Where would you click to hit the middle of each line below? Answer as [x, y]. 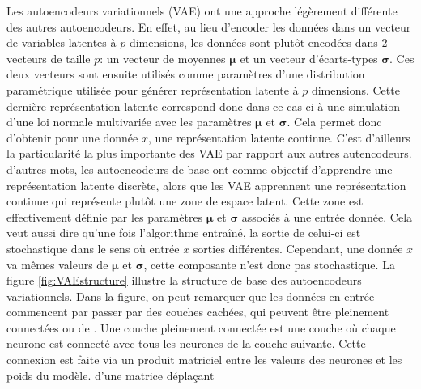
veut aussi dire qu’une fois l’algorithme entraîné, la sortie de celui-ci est [184, 233]
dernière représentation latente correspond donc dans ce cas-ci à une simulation [203, 106]
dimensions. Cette [355, 89]
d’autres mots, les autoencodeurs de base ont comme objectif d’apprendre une [200, 169]
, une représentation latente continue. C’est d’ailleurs [279, 137]
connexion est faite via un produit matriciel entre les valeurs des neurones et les [204, 359]
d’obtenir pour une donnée [72, 137]
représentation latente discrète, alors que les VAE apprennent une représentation [206, 185]
